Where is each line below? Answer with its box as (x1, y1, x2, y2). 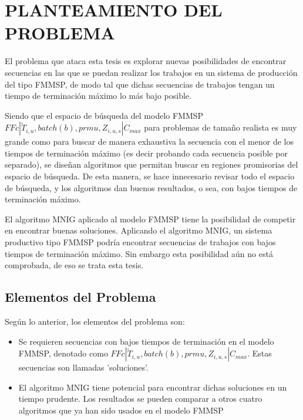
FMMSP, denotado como (18, 347, 108, 359)
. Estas (247, 347, 272, 359)
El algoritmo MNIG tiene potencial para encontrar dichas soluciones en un (18, 381, 287, 393)
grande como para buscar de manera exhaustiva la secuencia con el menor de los (5, 135, 294, 148)
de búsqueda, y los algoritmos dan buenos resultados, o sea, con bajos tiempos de (5, 181, 298, 194)
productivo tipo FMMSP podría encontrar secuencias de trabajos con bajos (5, 236, 276, 248)
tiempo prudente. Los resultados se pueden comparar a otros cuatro (18, 392, 262, 405)
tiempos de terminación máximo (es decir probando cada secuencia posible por (5, 146, 288, 159)
